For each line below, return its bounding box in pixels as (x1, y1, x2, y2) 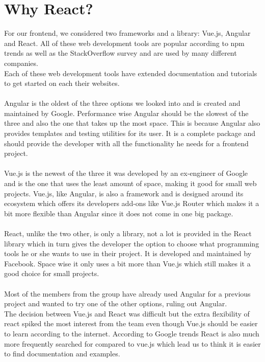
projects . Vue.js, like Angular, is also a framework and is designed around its (4, 188, 244, 198)
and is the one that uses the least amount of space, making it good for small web (4, 178, 257, 189)
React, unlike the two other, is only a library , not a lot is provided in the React (4, 228, 252, 238)
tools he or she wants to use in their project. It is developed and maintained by (4, 248, 252, 259)
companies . (4, 57, 38, 68)
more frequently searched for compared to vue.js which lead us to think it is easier (4, 338, 261, 349)
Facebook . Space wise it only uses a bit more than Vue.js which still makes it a (4, 258, 251, 268)
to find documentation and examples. (4, 348, 120, 359)
